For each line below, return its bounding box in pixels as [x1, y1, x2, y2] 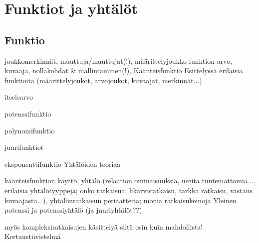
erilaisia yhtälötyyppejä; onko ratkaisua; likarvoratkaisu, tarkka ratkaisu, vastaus [4, 185, 253, 195]
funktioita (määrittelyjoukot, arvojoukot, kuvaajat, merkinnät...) [4, 75, 202, 85]
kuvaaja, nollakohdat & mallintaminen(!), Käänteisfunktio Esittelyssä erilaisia [4, 65, 243, 76]
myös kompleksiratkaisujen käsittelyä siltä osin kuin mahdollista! [4, 221, 203, 232]
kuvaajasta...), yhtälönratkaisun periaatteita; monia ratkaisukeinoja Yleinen [4, 195, 237, 205]
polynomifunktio [4, 125, 55, 135]
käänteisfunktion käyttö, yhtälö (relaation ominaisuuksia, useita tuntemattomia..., [4, 175, 256, 186]
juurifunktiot [4, 142, 44, 152]
